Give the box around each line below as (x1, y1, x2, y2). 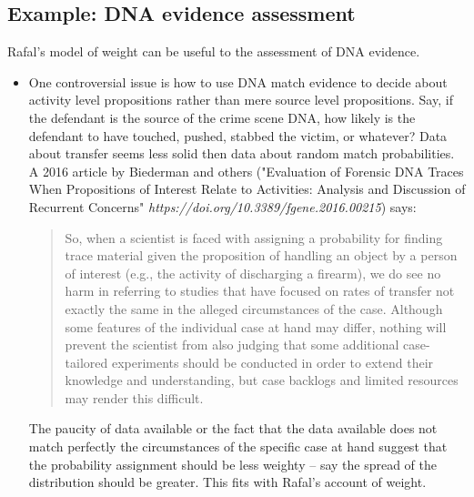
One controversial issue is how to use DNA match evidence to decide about (28, 72, 448, 91)
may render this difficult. (65, 388, 204, 407)
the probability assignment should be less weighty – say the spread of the (28, 454, 438, 473)
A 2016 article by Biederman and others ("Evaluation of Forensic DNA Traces (28, 161, 464, 180)
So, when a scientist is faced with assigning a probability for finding (65, 228, 443, 247)
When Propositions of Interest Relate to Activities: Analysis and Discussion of (28, 179, 466, 198)
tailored (65, 352, 108, 371)
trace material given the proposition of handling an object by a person (65, 246, 458, 265)
